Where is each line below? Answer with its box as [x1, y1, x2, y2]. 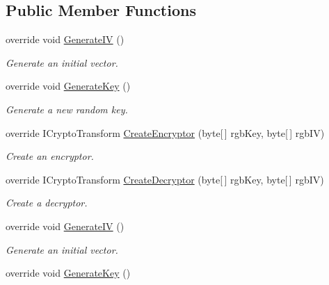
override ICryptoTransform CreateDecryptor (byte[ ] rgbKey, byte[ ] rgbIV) [6, 172, 324, 186]
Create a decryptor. [6, 195, 88, 210]
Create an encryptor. [6, 149, 94, 163]
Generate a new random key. [6, 101, 128, 116]
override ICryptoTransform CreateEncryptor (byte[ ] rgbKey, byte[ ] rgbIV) [6, 125, 325, 140]
